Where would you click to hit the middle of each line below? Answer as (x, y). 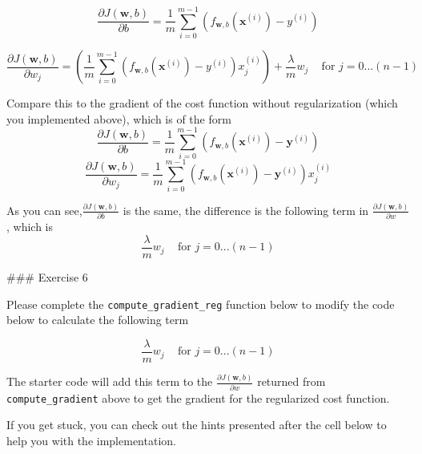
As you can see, (44, 210)
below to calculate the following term (98, 320)
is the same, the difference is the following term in (246, 210)
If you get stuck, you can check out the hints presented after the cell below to (197, 425)
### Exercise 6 (47, 276)
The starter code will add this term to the (110, 381)
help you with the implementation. (91, 440)
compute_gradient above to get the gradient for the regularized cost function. (198, 397)
